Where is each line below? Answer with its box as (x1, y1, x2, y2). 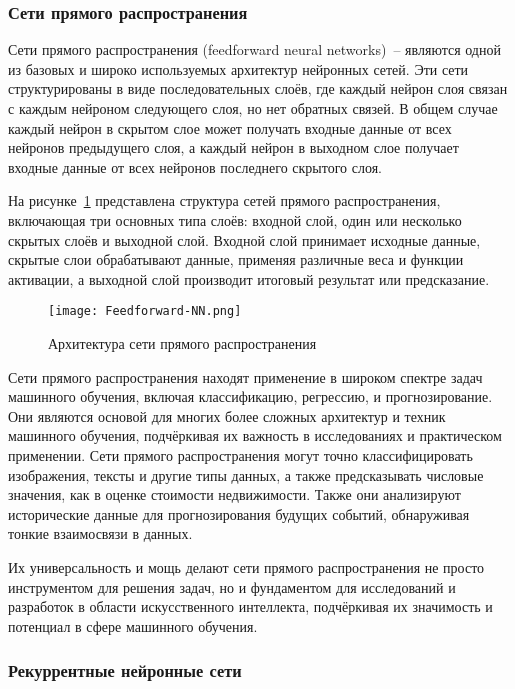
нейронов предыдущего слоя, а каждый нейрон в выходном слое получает (8, 137, 459, 158)
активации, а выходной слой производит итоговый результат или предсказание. (8, 268, 490, 289)
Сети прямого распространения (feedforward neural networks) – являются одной (8, 39, 501, 60)
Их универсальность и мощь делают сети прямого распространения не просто (8, 556, 485, 577)
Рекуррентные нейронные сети (8, 658, 242, 683)
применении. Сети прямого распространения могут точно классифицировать (8, 444, 473, 465)
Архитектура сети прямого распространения (48, 333, 317, 353)
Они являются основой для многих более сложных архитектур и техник (8, 405, 446, 426)
